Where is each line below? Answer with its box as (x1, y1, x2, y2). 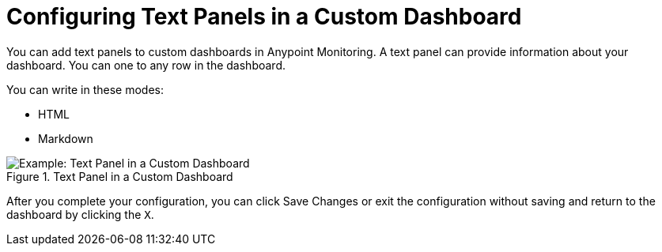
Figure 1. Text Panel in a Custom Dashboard (6, 169, 233, 183)
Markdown (38, 131, 93, 145)
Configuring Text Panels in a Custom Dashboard (6, 3, 522, 30)
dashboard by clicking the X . (6, 207, 154, 221)
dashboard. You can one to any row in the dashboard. (6, 58, 286, 72)
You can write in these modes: (6, 82, 164, 96)
